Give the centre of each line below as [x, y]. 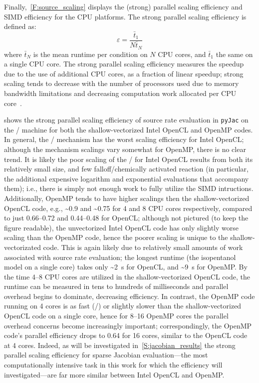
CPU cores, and [182, 54]
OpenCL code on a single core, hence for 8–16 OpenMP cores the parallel [116, 316]
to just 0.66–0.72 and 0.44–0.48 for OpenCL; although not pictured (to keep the [126, 218]
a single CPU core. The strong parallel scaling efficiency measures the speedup [124, 64]
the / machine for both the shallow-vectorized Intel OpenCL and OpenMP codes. [129, 129]
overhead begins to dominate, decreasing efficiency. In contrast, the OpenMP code [129, 296]
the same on [234, 54]
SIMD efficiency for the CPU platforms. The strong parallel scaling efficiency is [125, 16]
